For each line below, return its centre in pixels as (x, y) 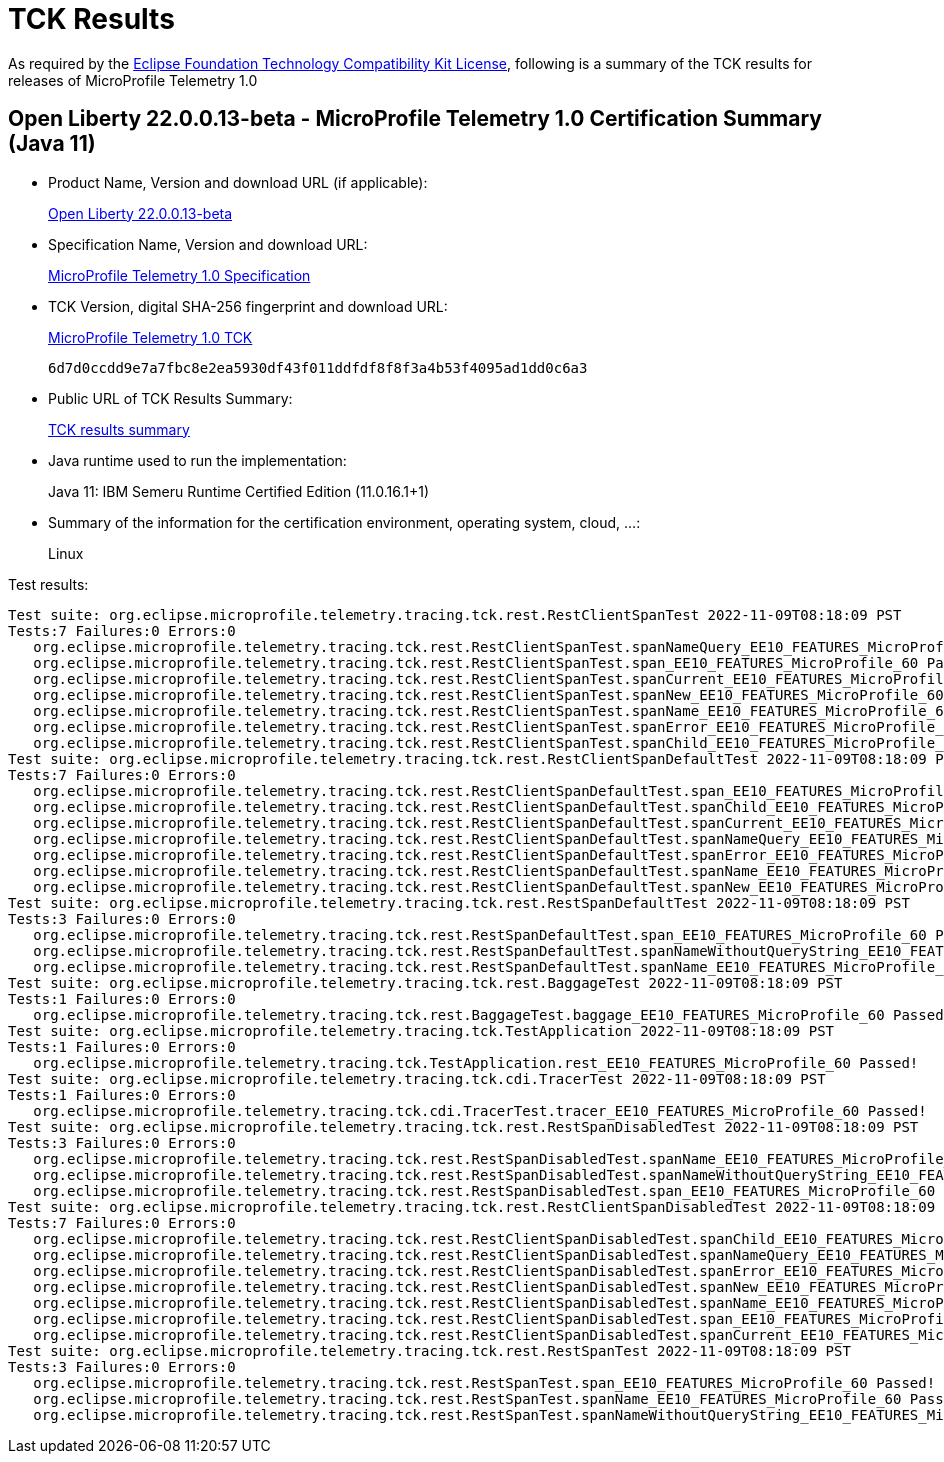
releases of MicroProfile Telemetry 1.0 (133, 80)
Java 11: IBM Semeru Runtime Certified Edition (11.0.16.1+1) (239, 491)
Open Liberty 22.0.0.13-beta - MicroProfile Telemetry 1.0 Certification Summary (415, 119)
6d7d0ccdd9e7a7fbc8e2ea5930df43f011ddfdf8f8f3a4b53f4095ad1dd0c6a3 (318, 367)
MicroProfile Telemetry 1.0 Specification (179, 275)
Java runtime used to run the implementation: (197, 460)
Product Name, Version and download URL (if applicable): (238, 182)
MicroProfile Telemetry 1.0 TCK (150, 337)
